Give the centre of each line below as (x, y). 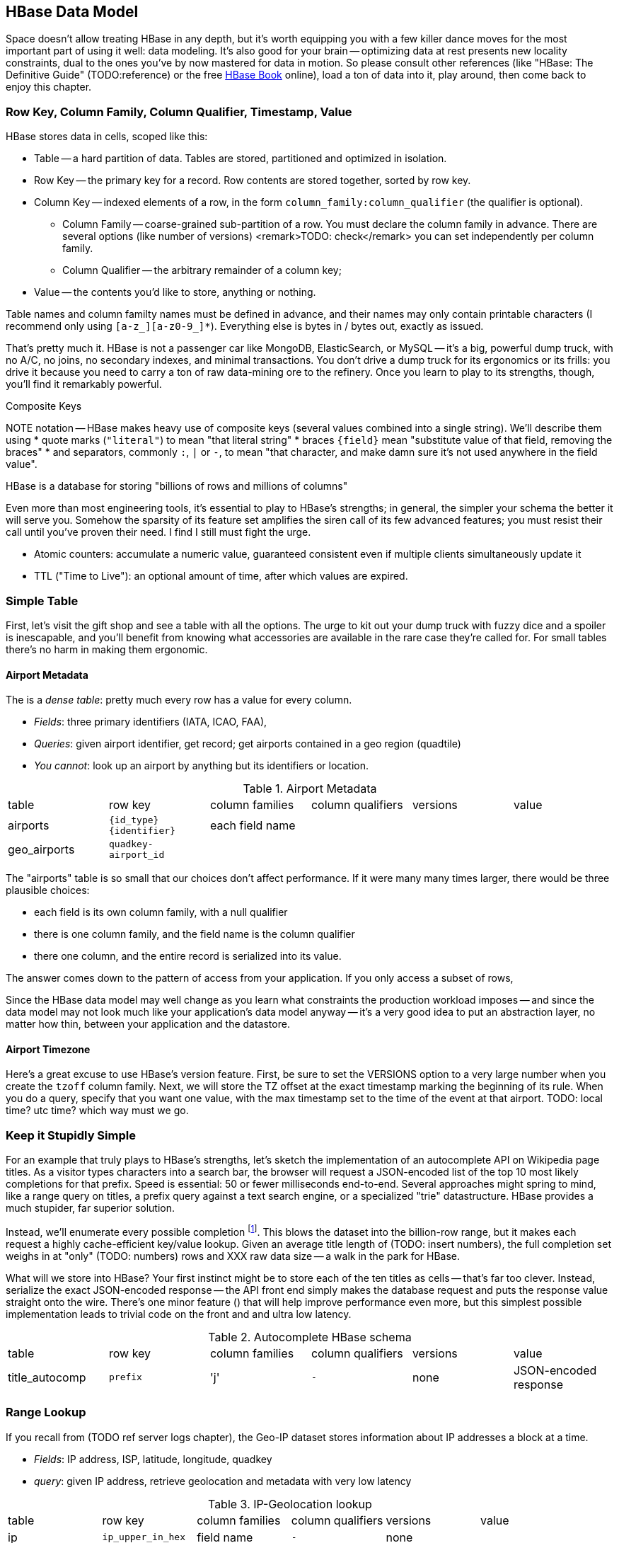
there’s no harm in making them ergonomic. (107, 649)
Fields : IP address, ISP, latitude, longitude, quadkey (153, 1459)
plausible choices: (48, 890)
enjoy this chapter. (49, 87)
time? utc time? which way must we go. (97, 1111)
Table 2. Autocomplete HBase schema (310, 1337)
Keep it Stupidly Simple (71, 1135)
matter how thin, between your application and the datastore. (148, 1024)
